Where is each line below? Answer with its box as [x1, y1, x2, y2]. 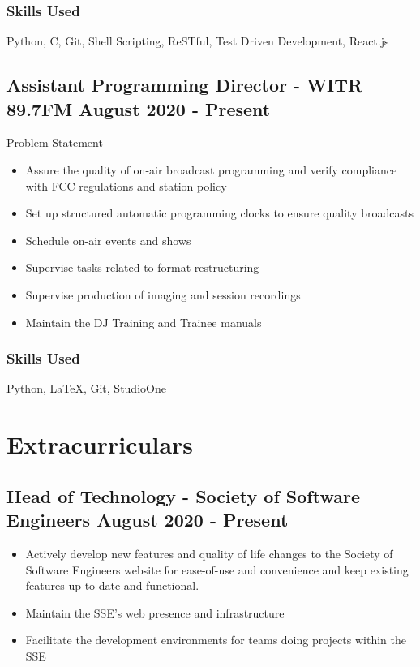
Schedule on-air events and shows [25, 231, 191, 248]
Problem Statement [6, 134, 103, 151]
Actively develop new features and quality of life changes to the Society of [25, 544, 393, 562]
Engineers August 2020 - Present [6, 507, 289, 532]
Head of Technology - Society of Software [6, 483, 360, 508]
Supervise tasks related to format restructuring [25, 259, 259, 276]
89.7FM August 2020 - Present [6, 96, 271, 121]
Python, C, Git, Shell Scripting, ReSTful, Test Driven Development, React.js [6, 32, 389, 49]
